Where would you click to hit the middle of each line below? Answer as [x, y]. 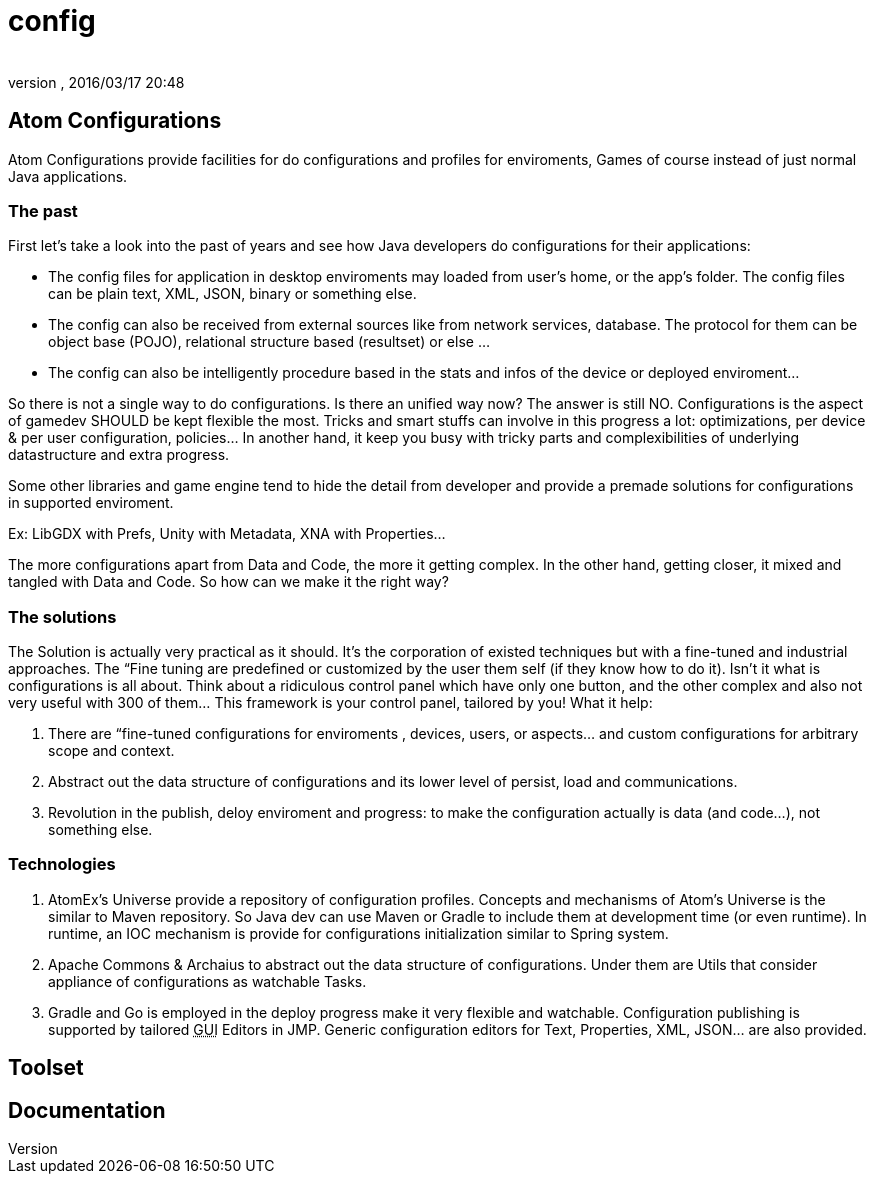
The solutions [62, 616]
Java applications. [68, 176]
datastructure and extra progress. [119, 455]
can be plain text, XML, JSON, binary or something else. [232, 294]
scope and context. [111, 751]
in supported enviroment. [91, 503]
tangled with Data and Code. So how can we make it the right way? [228, 582]
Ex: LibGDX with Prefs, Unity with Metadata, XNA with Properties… [227, 534]
